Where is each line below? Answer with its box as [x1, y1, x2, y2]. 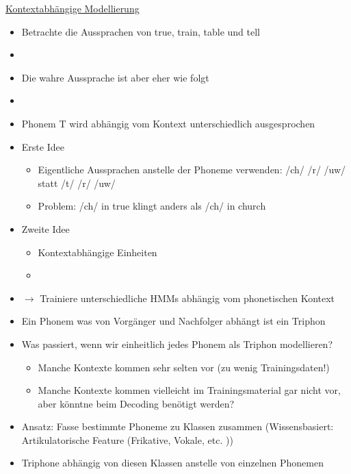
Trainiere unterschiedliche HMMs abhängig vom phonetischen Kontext [40, 290, 335, 305]
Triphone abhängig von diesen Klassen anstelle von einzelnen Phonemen [21, 456, 324, 470]
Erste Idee [21, 139, 64, 153]
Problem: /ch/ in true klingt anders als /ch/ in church [38, 199, 266, 213]
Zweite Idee [21, 221, 70, 236]
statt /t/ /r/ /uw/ [38, 175, 116, 190]
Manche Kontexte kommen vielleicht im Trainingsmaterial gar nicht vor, [38, 383, 341, 397]
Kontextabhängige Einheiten [38, 245, 157, 259]
